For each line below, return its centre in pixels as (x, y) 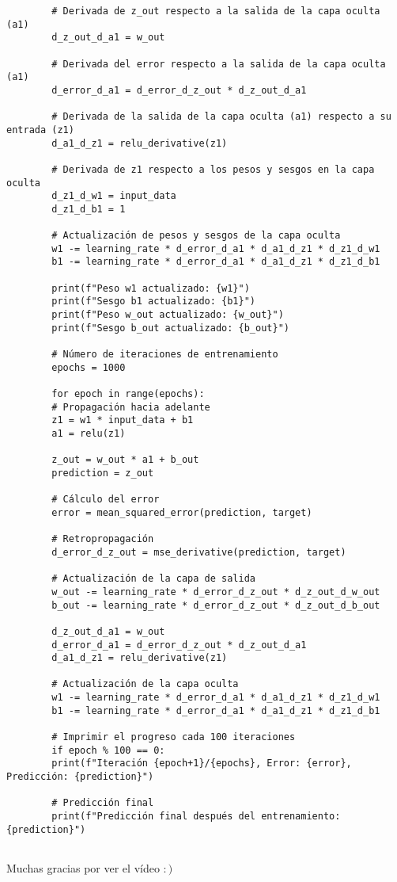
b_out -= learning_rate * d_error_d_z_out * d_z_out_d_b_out (216, 605)
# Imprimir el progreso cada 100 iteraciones (174, 737)
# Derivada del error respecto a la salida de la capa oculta (219, 64)
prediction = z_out (103, 473)
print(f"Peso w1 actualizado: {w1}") (151, 288)
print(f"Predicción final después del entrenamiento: (196, 817)
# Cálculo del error (106, 500)
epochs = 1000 (89, 367)
